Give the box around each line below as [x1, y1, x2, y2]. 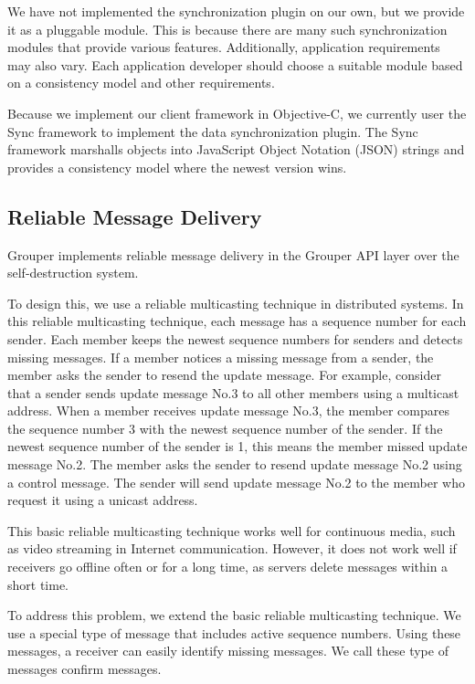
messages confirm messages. [7, 659, 162, 679]
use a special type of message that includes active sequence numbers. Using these [7, 623, 461, 642]
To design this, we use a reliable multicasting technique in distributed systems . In [7, 293, 464, 312]
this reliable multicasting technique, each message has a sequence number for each [7, 311, 467, 331]
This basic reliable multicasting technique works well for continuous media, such [7, 521, 456, 540]
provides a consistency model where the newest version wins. [7, 157, 347, 176]
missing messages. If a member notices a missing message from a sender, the [7, 347, 434, 366]
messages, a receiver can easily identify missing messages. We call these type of [7, 641, 449, 660]
